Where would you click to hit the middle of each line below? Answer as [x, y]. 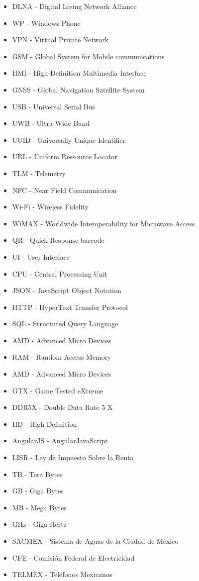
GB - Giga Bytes [38, 491]
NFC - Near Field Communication [64, 190]
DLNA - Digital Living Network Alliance [74, 6]
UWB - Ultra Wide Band [51, 123]
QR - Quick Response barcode [58, 240]
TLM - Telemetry [39, 173]
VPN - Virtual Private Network [60, 40]
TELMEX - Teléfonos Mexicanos [62, 574]
